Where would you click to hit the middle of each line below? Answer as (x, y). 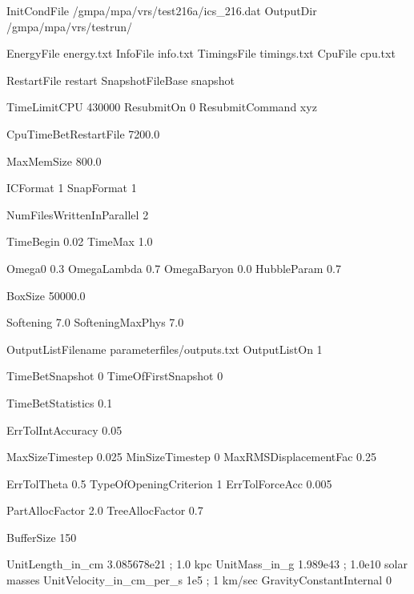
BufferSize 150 (42, 537)
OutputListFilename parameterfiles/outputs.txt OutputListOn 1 (165, 349)
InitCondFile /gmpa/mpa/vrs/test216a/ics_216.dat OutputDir (162, 10)
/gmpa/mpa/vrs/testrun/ (69, 26)
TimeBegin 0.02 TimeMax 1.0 (80, 241)
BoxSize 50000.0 (46, 295)
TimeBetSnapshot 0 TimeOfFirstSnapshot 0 (115, 376)
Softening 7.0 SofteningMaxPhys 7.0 (95, 322)
